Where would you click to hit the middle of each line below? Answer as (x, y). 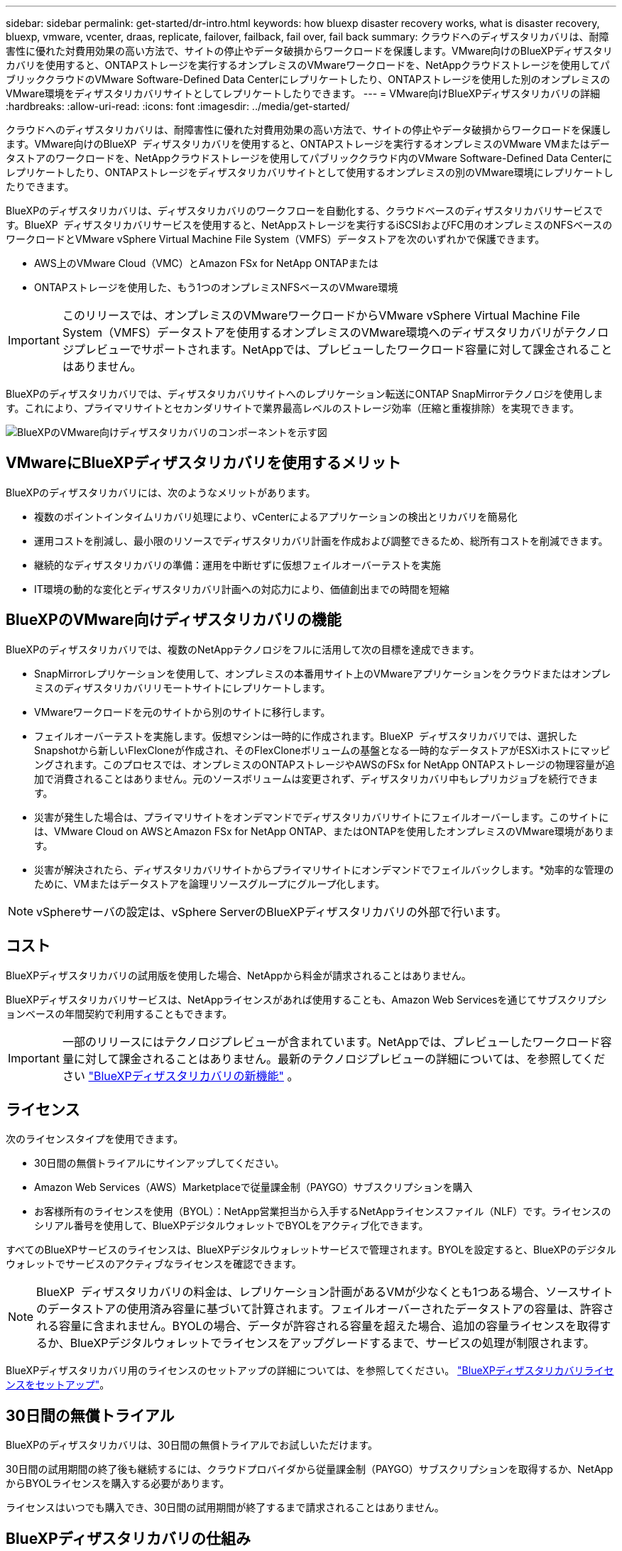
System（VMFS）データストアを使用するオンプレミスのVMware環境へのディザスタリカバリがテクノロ (335, 332)
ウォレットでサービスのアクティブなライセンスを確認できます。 (154, 1264)
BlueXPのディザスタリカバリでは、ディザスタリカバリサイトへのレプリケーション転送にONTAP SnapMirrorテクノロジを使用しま (305, 394)
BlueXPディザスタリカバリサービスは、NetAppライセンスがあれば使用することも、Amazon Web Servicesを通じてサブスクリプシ (306, 999)
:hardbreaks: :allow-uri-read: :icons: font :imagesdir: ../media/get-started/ (178, 106)
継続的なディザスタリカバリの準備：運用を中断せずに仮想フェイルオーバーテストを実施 (238, 565)
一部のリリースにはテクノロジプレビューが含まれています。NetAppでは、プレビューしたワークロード (331, 1041)
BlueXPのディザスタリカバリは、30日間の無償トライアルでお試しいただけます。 (192, 1445)
